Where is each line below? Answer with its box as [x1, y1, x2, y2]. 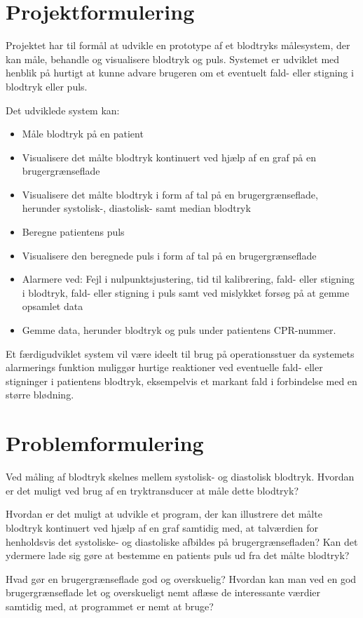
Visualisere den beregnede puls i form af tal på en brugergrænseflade [22, 248, 317, 262]
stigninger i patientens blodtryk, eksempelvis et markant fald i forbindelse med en [6, 373, 357, 388]
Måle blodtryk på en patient [22, 126, 144, 141]
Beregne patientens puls [22, 224, 125, 239]
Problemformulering [6, 429, 204, 457]
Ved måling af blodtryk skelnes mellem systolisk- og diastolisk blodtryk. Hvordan [6, 469, 355, 484]
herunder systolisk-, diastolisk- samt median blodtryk [22, 201, 251, 215]
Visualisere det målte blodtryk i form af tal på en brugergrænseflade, [22, 187, 318, 201]
